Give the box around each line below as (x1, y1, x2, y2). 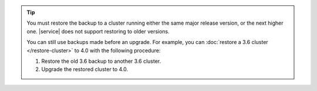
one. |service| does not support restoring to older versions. (26, 28, 170, 35)
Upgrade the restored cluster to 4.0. (41, 66, 129, 73)
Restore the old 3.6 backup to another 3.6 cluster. (41, 58, 161, 65)
